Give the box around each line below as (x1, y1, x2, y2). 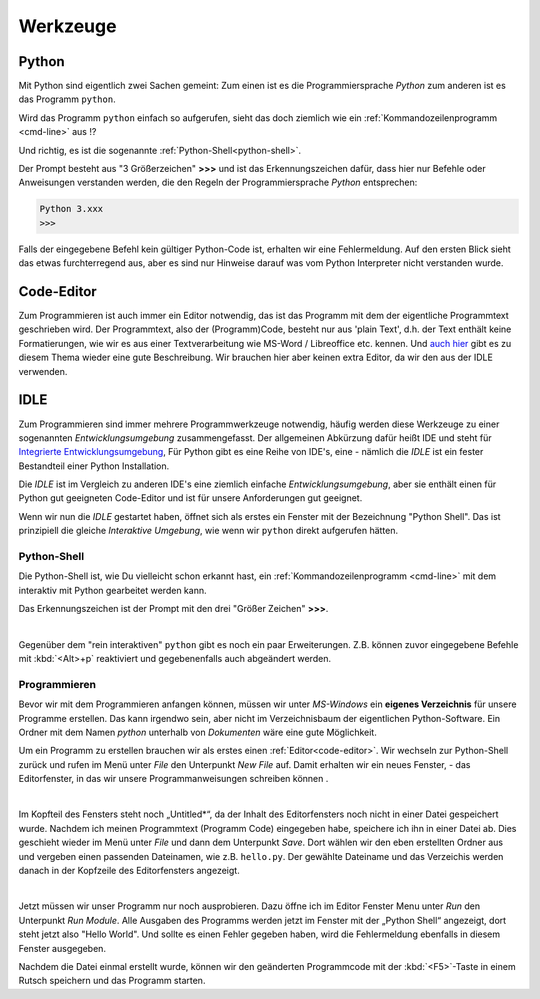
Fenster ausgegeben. (18, 942, 107, 954)
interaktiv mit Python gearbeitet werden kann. (18, 584, 207, 596)
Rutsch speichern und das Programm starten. (18, 975, 206, 987)
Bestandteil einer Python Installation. (18, 460, 170, 472)
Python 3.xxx (39, 203, 104, 215)
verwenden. (18, 365, 68, 377)
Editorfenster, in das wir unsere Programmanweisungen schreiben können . (18, 773, 329, 785)
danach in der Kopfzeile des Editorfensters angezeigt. (18, 865, 240, 877)
